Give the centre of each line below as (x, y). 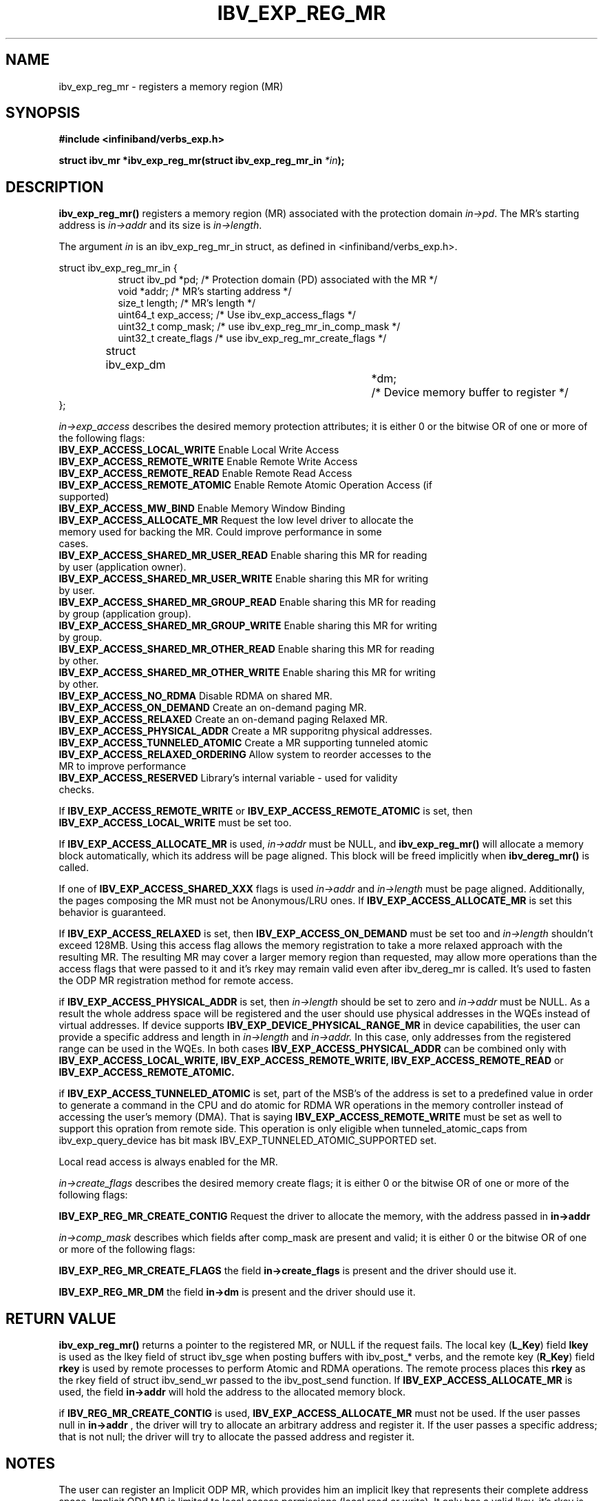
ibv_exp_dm (136, 365)
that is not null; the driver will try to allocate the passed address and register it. (237, 1437)
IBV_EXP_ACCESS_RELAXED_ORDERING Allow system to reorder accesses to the (245, 755)
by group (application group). (125, 614)
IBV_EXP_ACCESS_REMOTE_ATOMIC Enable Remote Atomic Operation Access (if (245, 485)
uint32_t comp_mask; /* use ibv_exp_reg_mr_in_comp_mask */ (259, 327)
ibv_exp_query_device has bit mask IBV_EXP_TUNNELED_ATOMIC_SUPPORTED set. (248, 1141)
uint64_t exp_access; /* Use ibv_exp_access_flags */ (237, 315)
